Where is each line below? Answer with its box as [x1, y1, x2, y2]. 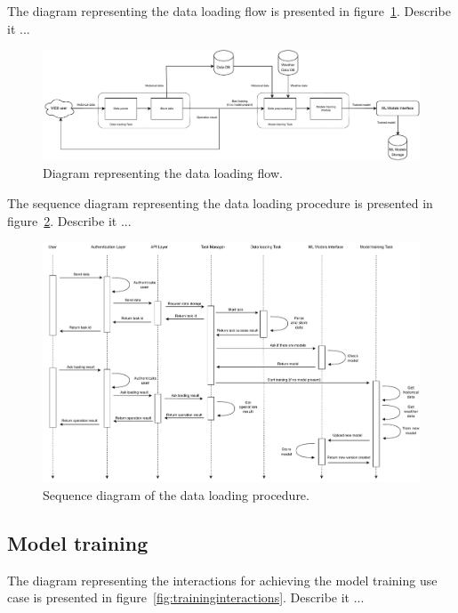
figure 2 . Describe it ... [7, 211, 132, 230]
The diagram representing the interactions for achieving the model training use [7, 570, 438, 589]
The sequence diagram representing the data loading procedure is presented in [7, 194, 433, 212]
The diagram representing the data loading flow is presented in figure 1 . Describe [7, 2, 451, 20]
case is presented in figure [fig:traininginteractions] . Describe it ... [7, 588, 365, 607]
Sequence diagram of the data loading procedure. [43, 486, 309, 504]
